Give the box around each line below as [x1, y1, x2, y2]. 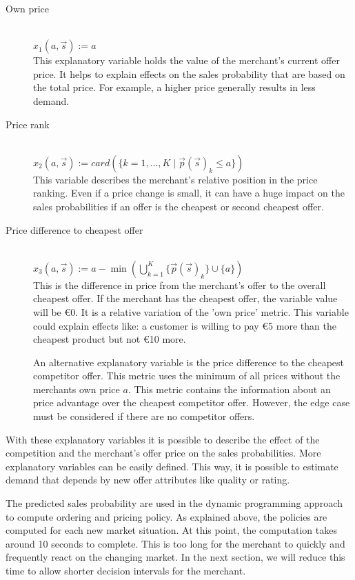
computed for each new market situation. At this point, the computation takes [6, 523, 337, 537]
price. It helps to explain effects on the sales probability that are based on [33, 66, 345, 81]
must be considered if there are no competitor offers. [33, 409, 255, 423]
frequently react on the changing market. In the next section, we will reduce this [6, 550, 345, 564]
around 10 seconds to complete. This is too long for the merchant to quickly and [6, 536, 345, 550]
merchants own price [33, 381, 120, 396]
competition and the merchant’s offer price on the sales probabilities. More [6, 446, 321, 460]
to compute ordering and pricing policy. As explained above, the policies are [6, 509, 327, 523]
